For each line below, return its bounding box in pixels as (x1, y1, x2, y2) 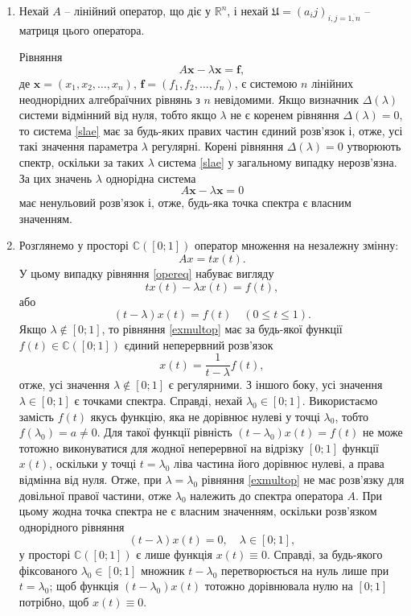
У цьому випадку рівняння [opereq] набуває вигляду (18, 264, 274, 281)
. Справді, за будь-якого (266, 546, 383, 563)
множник (141, 561, 185, 578)
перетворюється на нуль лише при (220, 561, 389, 578)
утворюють (347, 138, 401, 155)
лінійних (311, 74, 353, 91)
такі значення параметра (18, 138, 138, 155)
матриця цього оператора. (18, 21, 145, 38)
